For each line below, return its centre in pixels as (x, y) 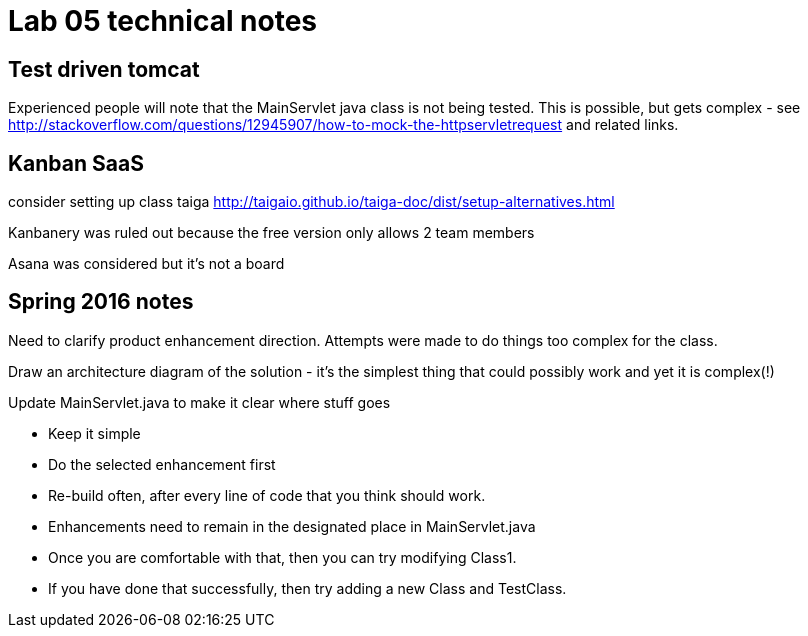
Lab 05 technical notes (163, 21)
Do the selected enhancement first (162, 464)
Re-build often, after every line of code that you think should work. (267, 495)
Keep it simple (94, 433)
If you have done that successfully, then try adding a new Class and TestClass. (307, 588)
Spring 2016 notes (101, 302)
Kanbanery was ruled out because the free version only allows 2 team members (271, 233)
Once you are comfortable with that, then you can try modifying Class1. (282, 557)
